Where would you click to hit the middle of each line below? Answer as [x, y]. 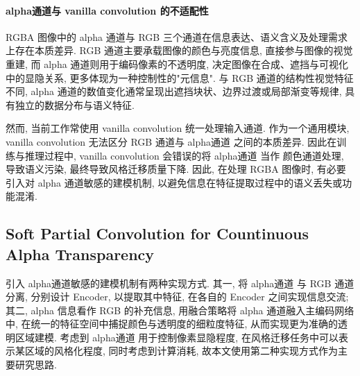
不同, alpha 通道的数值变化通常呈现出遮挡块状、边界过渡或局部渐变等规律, [174, 91]
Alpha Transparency [80, 254]
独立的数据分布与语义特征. [75, 104]
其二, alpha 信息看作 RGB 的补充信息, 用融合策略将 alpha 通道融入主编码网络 [180, 310]
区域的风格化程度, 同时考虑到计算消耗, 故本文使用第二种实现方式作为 [181, 351]
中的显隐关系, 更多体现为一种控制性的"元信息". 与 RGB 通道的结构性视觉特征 [180, 77]
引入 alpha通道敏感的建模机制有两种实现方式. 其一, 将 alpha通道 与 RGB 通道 [180, 283]
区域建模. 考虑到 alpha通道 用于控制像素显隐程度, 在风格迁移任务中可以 [177, 337]
